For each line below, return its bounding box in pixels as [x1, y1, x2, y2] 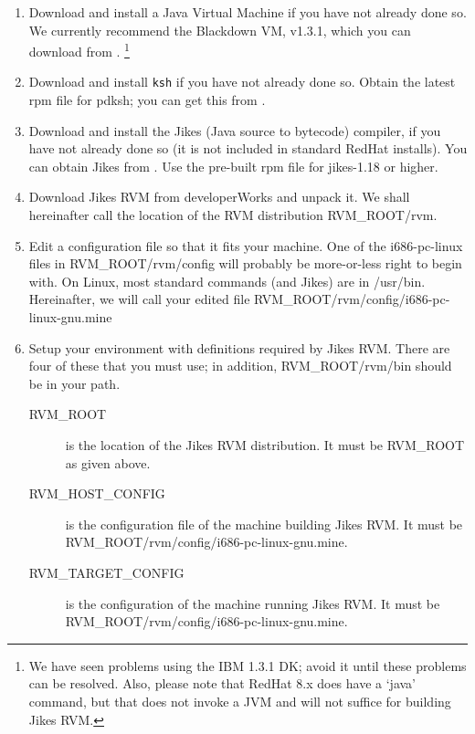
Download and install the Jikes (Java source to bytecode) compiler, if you [28, 121, 441, 140]
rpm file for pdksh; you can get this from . [28, 90, 266, 110]
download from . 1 [28, 39, 130, 60]
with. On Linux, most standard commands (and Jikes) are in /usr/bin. [28, 271, 426, 290]
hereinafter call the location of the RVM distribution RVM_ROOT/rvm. [28, 205, 438, 225]
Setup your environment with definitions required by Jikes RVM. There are [28, 338, 450, 357]
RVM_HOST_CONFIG [28, 484, 165, 503]
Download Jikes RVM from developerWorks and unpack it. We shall [28, 187, 410, 206]
